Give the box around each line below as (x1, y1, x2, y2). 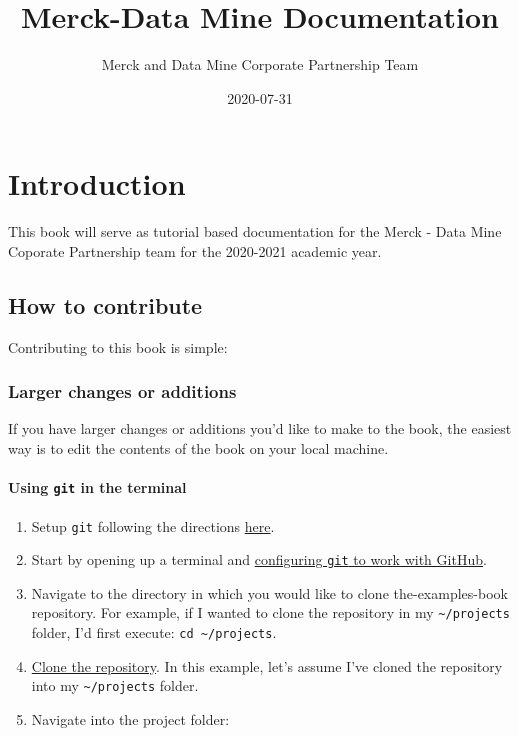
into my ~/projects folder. (31, 675, 199, 696)
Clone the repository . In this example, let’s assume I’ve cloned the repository (31, 655, 503, 676)
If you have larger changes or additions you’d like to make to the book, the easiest (8, 418, 512, 439)
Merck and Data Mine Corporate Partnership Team (101, 54, 419, 75)
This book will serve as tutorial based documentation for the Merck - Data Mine (8, 221, 502, 242)
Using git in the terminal (8, 477, 187, 498)
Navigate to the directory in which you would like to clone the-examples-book (31, 582, 508, 603)
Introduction (8, 163, 186, 204)
